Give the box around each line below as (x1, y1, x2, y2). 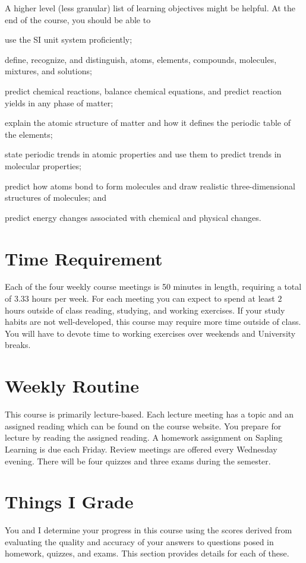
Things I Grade (5, 489, 134, 514)
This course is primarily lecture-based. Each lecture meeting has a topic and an (5, 408, 294, 420)
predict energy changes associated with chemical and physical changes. (5, 211, 261, 223)
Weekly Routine (5, 374, 140, 398)
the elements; (5, 128, 53, 140)
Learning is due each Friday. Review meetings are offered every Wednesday (5, 442, 277, 455)
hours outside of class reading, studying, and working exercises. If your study (5, 303, 285, 316)
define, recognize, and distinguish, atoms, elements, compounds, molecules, (5, 53, 277, 65)
